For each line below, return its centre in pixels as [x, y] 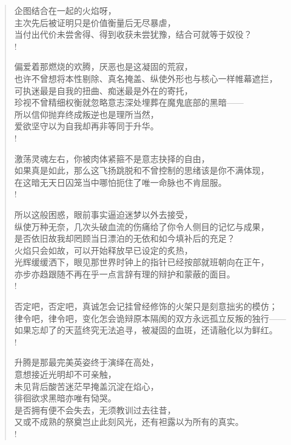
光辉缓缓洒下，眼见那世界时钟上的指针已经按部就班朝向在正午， [142, 262]
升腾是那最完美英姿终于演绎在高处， [86, 362]
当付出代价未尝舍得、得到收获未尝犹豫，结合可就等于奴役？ [133, 34]
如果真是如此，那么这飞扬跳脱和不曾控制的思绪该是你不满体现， [142, 170]
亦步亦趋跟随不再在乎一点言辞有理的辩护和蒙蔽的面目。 [125, 273]
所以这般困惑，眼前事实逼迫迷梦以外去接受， [103, 214]
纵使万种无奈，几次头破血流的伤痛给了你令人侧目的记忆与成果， [142, 226]
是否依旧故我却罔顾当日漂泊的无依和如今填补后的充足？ [125, 238]
